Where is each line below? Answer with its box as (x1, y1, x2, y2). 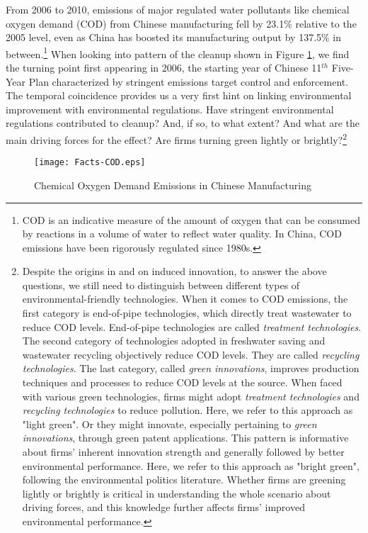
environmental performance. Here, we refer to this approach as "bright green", (22, 458, 360, 473)
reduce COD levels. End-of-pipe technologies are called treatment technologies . (22, 319, 362, 334)
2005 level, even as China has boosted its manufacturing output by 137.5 (6, 30, 322, 45)
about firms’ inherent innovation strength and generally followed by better (22, 444, 345, 459)
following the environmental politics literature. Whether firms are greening (22, 472, 346, 487)
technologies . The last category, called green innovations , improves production (22, 361, 360, 376)
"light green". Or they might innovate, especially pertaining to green (22, 416, 317, 431)
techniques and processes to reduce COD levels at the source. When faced (22, 375, 343, 390)
